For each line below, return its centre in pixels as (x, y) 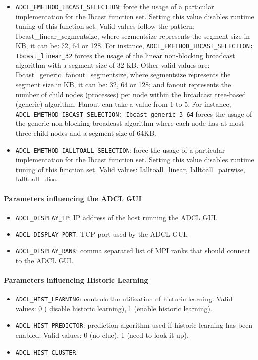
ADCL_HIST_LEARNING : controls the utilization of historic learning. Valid (124, 299)
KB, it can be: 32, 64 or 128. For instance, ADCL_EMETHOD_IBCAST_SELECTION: (134, 45)
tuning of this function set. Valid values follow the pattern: (105, 26)
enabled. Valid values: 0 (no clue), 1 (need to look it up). (102, 335)
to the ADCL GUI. (45, 260)
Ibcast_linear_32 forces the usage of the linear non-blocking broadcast (125, 55)
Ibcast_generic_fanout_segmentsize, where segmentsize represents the (123, 75)
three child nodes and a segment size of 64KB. (86, 133)
